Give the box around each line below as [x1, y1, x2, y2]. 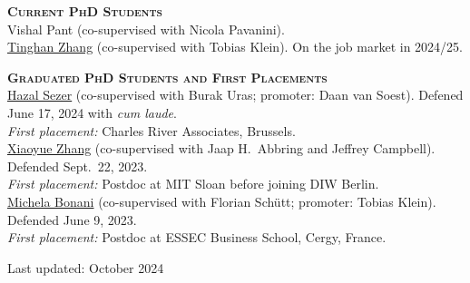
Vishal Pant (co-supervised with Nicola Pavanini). [7, 19, 285, 38]
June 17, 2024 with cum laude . [7, 102, 177, 122]
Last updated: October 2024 [7, 258, 164, 277]
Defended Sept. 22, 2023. [7, 156, 148, 175]
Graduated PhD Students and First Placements [7, 67, 328, 86]
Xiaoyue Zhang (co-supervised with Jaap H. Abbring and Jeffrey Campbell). [7, 139, 436, 158]
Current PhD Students [7, 2, 162, 20]
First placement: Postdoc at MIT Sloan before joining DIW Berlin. [7, 174, 379, 193]
